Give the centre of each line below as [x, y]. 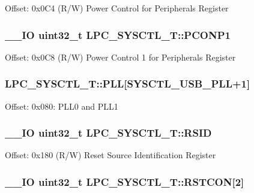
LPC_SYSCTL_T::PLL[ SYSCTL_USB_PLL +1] [128, 84]
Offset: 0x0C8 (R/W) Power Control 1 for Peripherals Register [120, 57]
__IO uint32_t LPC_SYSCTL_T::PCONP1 [118, 34]
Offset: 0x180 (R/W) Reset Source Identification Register [110, 155]
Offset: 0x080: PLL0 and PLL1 [62, 106]
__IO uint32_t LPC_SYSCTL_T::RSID [108, 133]
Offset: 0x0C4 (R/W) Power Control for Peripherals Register [117, 8]
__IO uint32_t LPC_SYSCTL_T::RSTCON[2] [125, 181]
